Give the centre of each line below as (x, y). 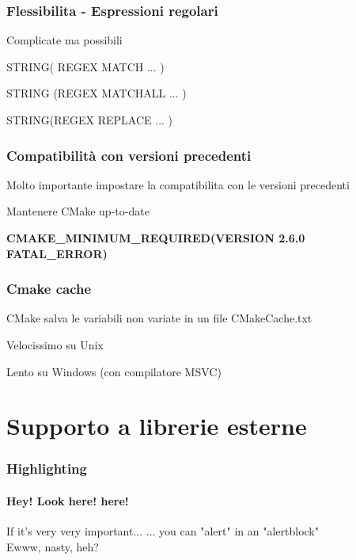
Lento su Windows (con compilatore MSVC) (114, 371)
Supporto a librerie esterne (157, 426)
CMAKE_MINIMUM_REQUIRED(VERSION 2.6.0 (156, 238)
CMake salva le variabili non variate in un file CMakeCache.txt (159, 318)
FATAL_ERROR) (57, 253)
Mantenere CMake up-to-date (78, 211)
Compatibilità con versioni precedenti (129, 155)
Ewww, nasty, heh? (53, 546)
